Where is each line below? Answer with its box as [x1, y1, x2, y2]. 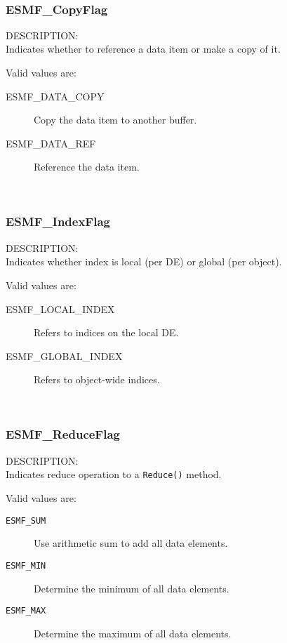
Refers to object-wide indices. [34, 372, 160, 387]
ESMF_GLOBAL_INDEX [6, 348, 123, 363]
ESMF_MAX [6, 606, 46, 616]
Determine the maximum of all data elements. [34, 625, 232, 640]
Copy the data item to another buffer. [34, 112, 197, 127]
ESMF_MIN [6, 560, 46, 571]
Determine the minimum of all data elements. [34, 581, 229, 595]
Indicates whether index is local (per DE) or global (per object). [6, 254, 282, 269]
